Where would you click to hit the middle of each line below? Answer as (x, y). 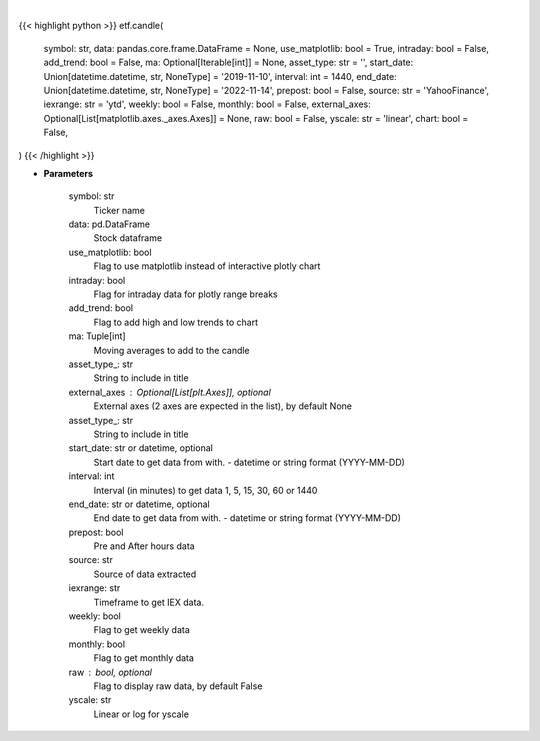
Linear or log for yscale (141, 714)
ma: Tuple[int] (97, 336)
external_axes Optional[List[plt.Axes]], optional (170, 392)
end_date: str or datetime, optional (139, 504)
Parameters (68, 173)
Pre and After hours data (144, 546)
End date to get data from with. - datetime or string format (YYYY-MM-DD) (247, 518)
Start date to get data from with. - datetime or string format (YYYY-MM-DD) (249, 462)
